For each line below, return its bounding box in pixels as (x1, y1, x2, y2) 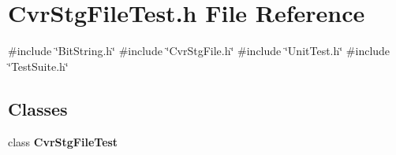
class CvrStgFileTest (8, 133, 118, 149)
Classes (8, 96, 68, 120)
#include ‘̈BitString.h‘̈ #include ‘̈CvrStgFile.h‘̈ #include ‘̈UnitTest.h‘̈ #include (8, 42, 390, 59)
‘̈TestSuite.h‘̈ (8, 57, 69, 74)
